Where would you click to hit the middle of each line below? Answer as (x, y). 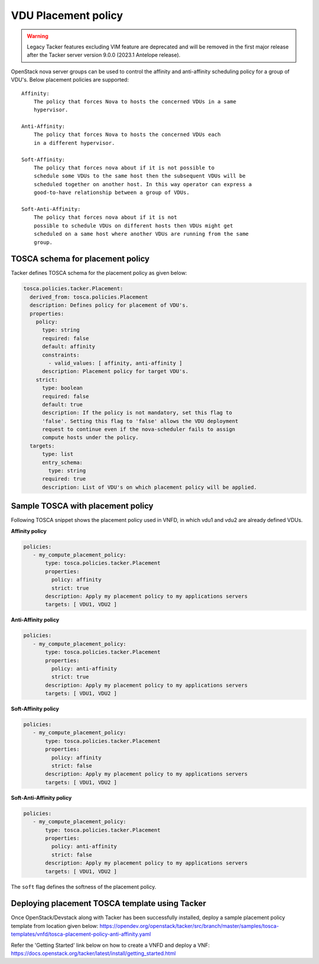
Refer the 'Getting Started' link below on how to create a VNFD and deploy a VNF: (110, 945)
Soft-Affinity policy (35, 709)
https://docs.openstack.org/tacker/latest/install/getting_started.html (93, 953)
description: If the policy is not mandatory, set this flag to (137, 413)
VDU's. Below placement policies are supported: (70, 80)
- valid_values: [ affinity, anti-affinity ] (115, 363)
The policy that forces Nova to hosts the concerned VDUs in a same (135, 101)
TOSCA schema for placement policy (80, 259)
